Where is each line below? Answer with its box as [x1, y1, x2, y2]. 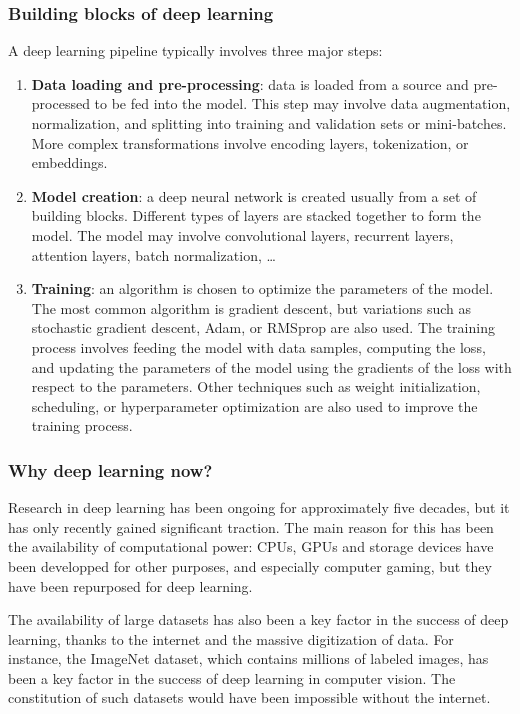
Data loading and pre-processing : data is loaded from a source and [31, 73, 469, 94]
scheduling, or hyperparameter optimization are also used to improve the [31, 395, 478, 416]
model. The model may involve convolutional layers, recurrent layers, [31, 224, 454, 245]
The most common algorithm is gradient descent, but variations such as [31, 297, 472, 318]
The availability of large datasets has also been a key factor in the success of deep [8, 609, 509, 630]
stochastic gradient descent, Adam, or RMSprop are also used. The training [31, 317, 495, 338]
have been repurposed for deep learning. [8, 575, 253, 596]
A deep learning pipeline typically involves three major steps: [8, 40, 383, 61]
